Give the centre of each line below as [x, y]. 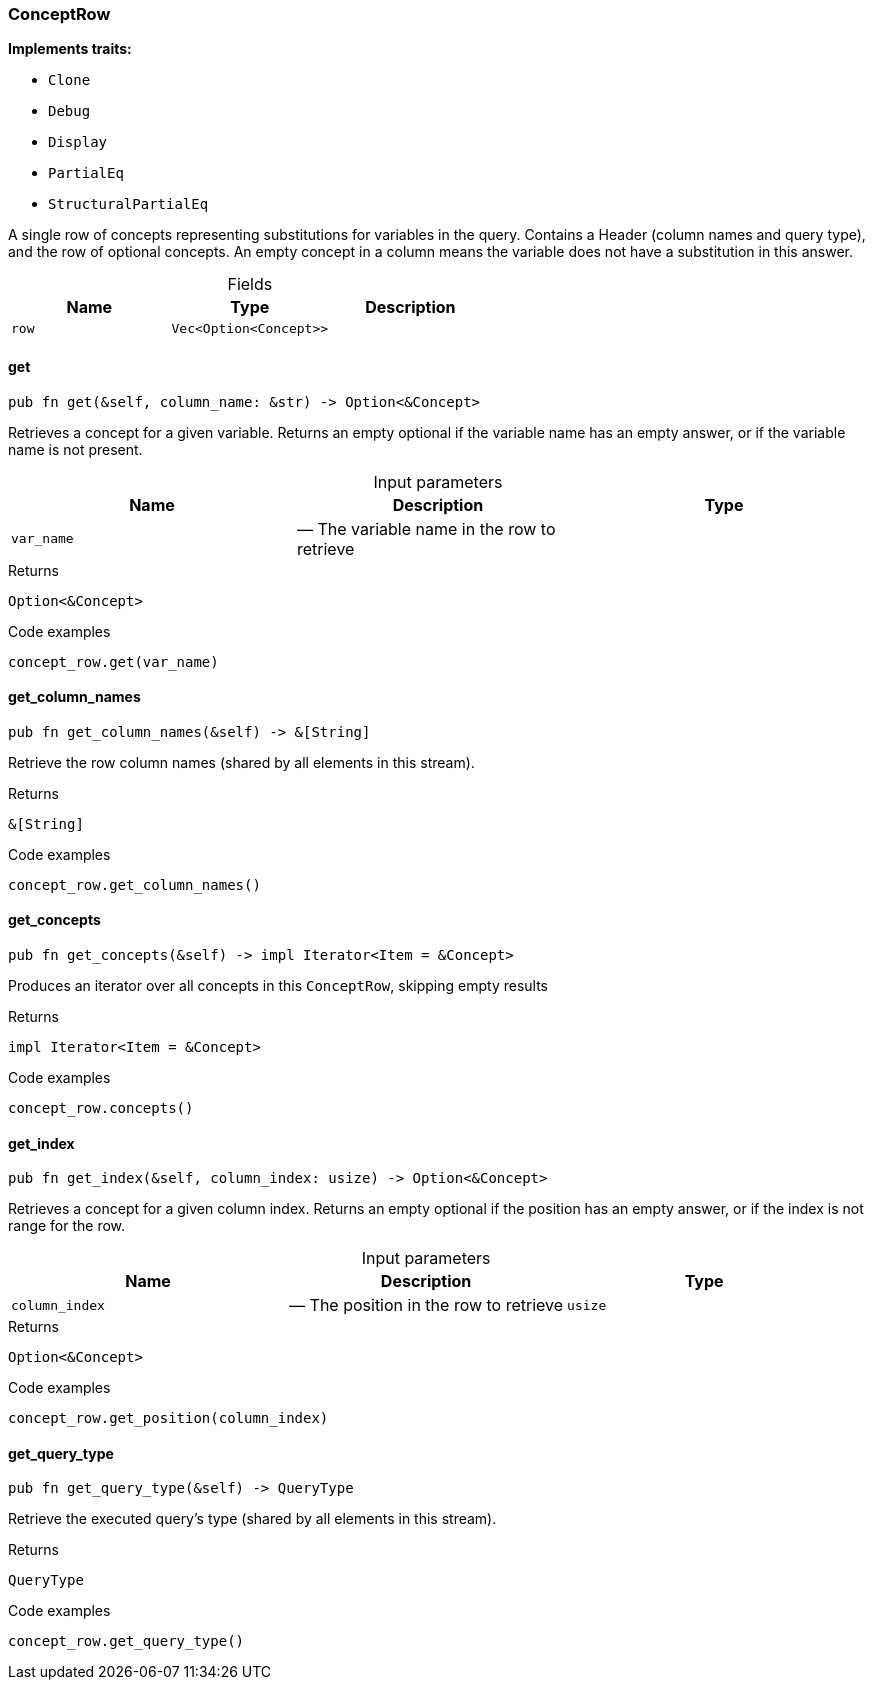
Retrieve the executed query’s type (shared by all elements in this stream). [252, 1519]
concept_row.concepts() [101, 1108]
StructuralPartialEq [128, 204]
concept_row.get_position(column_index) [168, 1418]
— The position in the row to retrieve [426, 1305]
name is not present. [75, 449]
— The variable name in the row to [426, 528]
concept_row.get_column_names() [134, 884]
